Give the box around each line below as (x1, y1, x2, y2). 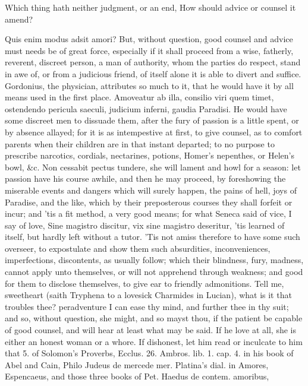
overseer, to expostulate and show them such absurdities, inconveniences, (5, 242, 271, 254)
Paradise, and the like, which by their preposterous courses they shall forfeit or (5, 195, 293, 208)
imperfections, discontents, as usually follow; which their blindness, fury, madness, (5, 254, 304, 266)
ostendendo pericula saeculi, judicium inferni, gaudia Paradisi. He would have (5, 102, 287, 115)
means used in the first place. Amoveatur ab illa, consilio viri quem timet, (5, 91, 274, 103)
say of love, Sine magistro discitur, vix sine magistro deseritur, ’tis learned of (5, 219, 285, 231)
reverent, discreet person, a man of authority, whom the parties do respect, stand (5, 56, 301, 68)
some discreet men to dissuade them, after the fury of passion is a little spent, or (5, 114, 299, 126)
